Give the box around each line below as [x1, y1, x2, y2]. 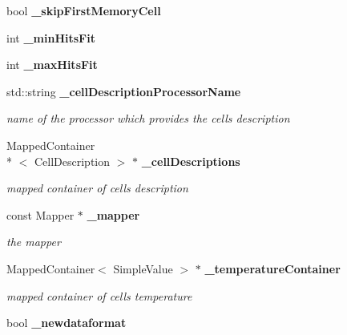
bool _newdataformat [6, 314, 127, 331]
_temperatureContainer [204, 260, 341, 276]
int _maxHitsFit [6, 56, 98, 73]
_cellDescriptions [141, 152, 240, 169]
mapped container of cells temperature [6, 287, 192, 304]
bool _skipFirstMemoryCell [6, 2, 161, 18]
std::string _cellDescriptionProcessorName [6, 83, 241, 99]
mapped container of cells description [6, 180, 188, 196]
